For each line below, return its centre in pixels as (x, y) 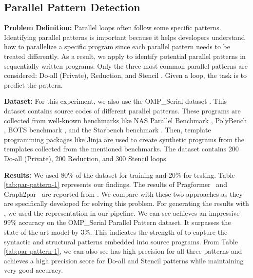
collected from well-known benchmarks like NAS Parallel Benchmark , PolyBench (126, 120)
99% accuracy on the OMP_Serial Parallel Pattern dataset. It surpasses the (117, 222)
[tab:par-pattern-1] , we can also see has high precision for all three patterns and (123, 251)
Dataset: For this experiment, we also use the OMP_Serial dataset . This (116, 101)
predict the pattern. (33, 84)
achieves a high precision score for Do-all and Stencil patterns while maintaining (124, 260)
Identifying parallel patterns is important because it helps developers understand (125, 37)
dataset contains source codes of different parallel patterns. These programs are (122, 110)
